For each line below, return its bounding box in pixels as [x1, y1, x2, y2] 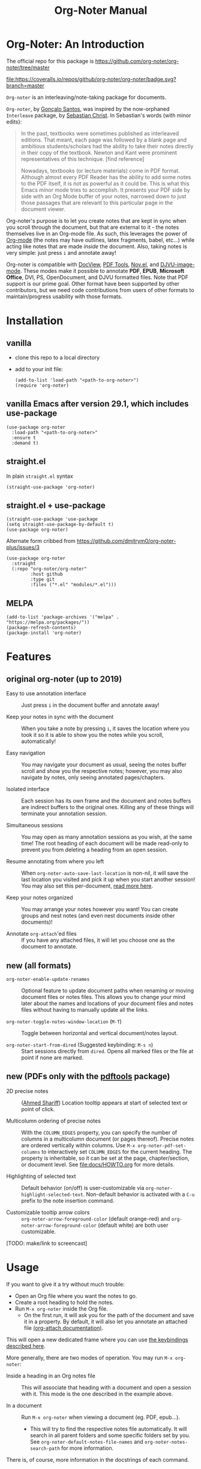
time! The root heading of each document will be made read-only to [21, 840, 189, 847]
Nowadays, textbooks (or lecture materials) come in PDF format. [20, 167, 180, 174]
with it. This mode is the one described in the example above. [21, 1390, 173, 1397]
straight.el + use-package [6, 500, 106, 510]
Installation [6, 314, 64, 328]
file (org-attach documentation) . [23, 1324, 104, 1332]
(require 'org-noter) [14, 382, 69, 389]
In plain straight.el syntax [6, 472, 73, 480]
